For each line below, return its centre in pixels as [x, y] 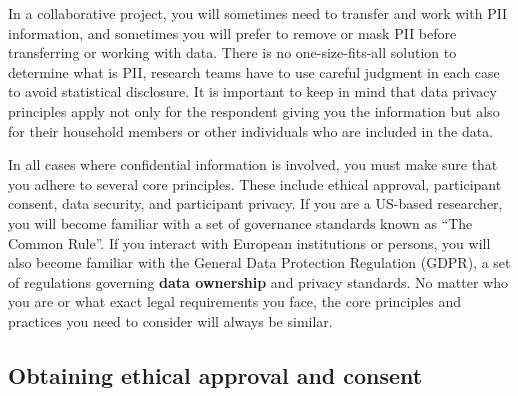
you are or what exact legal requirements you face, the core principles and [235, 301]
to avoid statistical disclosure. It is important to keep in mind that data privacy [252, 91]
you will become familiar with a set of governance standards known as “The [240, 222]
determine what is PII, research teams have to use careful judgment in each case [254, 71]
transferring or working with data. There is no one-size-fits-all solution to [232, 52]
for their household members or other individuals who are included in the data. [251, 130]
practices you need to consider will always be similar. [170, 320]
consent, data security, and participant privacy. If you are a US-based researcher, [255, 203]
